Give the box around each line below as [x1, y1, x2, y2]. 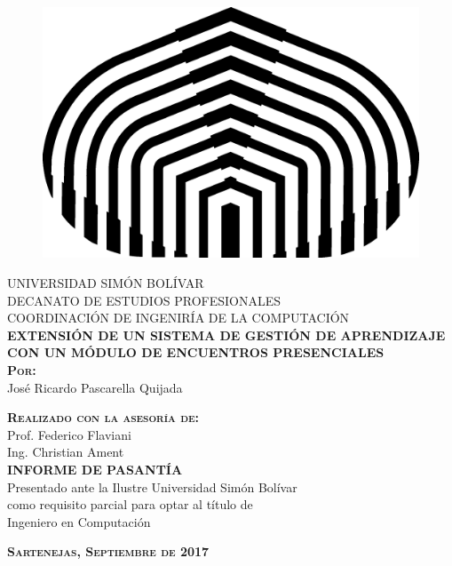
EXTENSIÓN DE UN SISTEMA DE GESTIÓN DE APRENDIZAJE [7, 325, 446, 344]
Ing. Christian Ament [7, 442, 124, 461]
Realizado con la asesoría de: [7, 408, 199, 426]
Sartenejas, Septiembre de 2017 [7, 542, 210, 561]
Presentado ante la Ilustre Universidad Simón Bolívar [7, 477, 297, 496]
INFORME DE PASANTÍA [7, 459, 183, 478]
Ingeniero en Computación [7, 512, 151, 530]
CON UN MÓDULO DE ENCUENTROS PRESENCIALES [7, 343, 385, 362]
